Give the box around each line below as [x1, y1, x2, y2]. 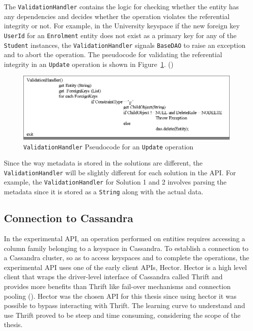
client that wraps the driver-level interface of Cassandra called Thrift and [4, 271, 223, 282]
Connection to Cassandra [4, 210, 133, 226]
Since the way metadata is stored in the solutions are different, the [4, 158, 203, 168]
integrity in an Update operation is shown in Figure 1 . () [4, 59, 174, 69]
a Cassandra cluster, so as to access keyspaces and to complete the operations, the [4, 252, 250, 263]
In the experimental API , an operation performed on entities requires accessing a [4, 233, 245, 243]
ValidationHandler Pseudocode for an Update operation [23, 141, 194, 151]
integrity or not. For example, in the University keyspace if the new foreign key [4, 21, 240, 31]
